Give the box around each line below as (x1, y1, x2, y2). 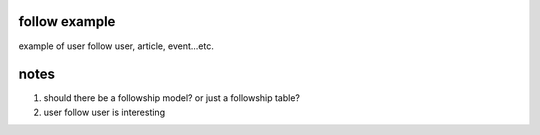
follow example (18, 13, 116, 30)
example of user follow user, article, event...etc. (18, 40, 214, 52)
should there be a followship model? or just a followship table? (43, 92, 300, 104)
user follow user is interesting (43, 106, 165, 118)
